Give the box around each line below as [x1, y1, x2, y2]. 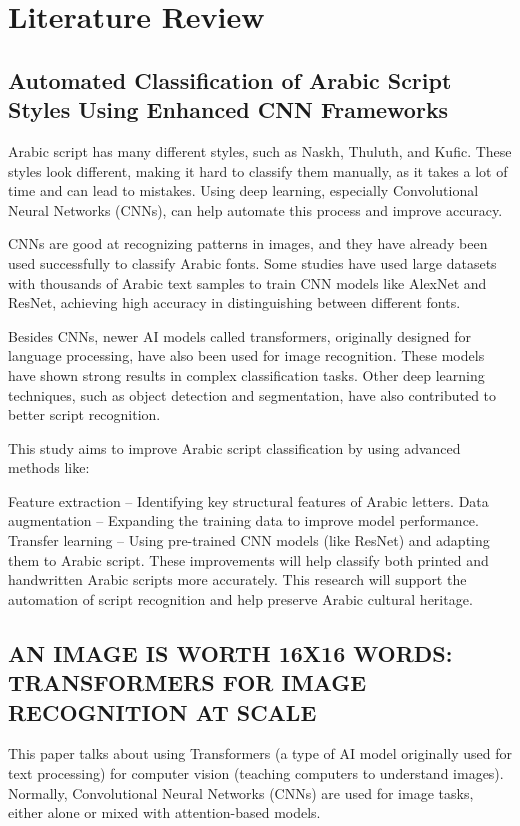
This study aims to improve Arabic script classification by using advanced [8, 437, 461, 458]
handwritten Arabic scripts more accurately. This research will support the [8, 569, 467, 590]
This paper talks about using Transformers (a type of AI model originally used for [8, 743, 512, 764]
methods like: [8, 457, 90, 478]
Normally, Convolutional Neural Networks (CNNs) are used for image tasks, [8, 782, 474, 803]
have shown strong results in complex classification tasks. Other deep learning [8, 364, 485, 385]
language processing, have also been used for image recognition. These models [8, 345, 485, 366]
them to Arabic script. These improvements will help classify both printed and [8, 549, 489, 570]
